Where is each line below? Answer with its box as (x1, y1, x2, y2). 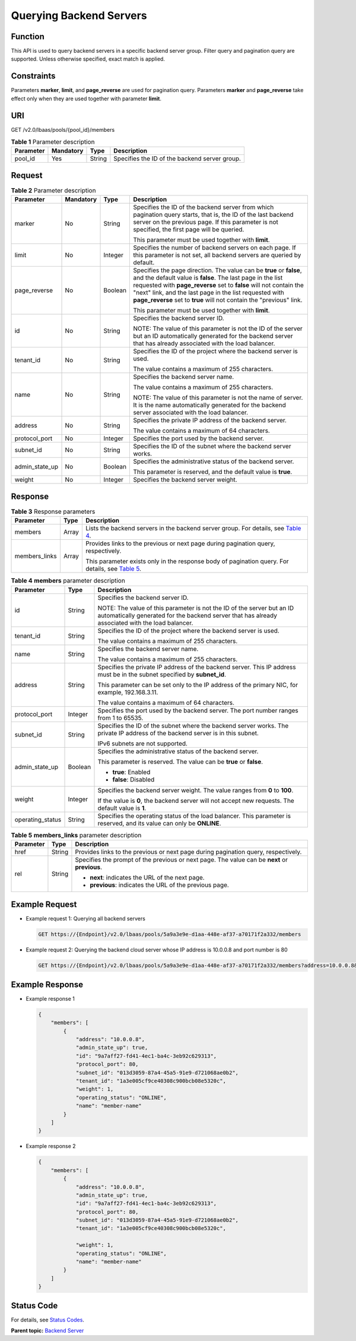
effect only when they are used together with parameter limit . (11, 95, 161, 102)
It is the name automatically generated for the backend (133, 401, 286, 409)
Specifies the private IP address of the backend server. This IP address (97, 663, 296, 671)
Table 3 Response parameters (11, 508, 96, 516)
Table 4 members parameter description (11, 577, 126, 585)
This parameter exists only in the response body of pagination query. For (85, 557, 289, 565)
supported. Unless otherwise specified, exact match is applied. (11, 55, 166, 62)
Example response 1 (26, 995, 75, 1002)
